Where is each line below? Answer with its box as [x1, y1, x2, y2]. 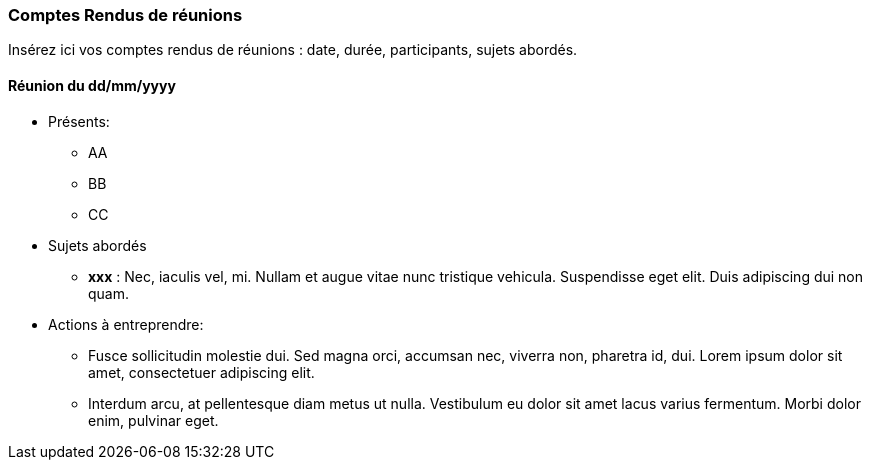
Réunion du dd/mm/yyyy [8, 76, 176, 94]
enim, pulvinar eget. [88, 411, 219, 429]
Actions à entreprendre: [48, 315, 204, 333]
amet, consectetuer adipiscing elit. [88, 363, 315, 381]
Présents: [48, 112, 110, 130]
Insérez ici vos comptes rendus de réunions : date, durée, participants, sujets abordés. [8, 41, 578, 59]
